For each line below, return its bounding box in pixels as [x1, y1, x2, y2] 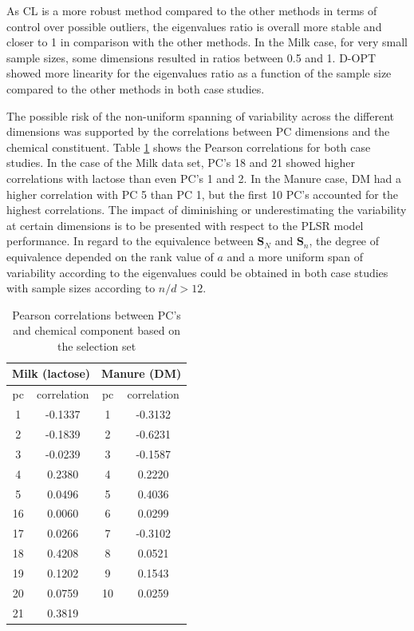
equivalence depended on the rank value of [6, 248, 214, 264]
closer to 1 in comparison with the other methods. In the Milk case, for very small [6, 34, 408, 50]
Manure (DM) [101, 365, 182, 382]
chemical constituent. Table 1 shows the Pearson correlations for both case [6, 138, 371, 155]
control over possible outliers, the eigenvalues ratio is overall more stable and [6, 18, 382, 34]
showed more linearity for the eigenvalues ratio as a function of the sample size [6, 65, 392, 81]
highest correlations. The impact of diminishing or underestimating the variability [6, 201, 407, 218]
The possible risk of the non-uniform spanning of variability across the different [6, 107, 395, 124]
